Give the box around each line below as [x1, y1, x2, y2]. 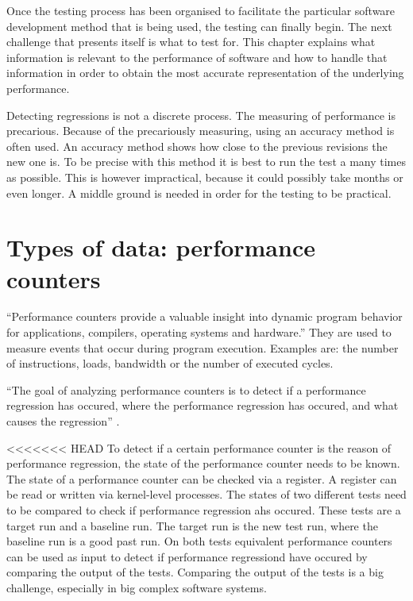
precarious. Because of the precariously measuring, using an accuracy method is [6, 122, 395, 139]
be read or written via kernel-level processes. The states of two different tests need [6, 486, 407, 503]
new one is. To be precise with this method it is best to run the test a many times [6, 153, 406, 170]
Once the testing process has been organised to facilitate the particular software [6, 2, 396, 18]
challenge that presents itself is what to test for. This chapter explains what [6, 33, 376, 50]
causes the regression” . [6, 413, 120, 429]
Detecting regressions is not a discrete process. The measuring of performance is [6, 106, 396, 123]
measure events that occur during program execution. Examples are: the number [6, 339, 399, 356]
